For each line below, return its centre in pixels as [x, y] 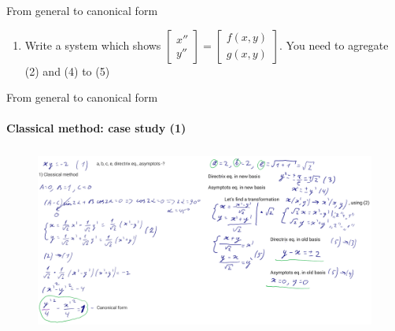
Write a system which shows [93, 45]
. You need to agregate [334, 45]
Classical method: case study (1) [96, 128]
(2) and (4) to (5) [67, 71]
